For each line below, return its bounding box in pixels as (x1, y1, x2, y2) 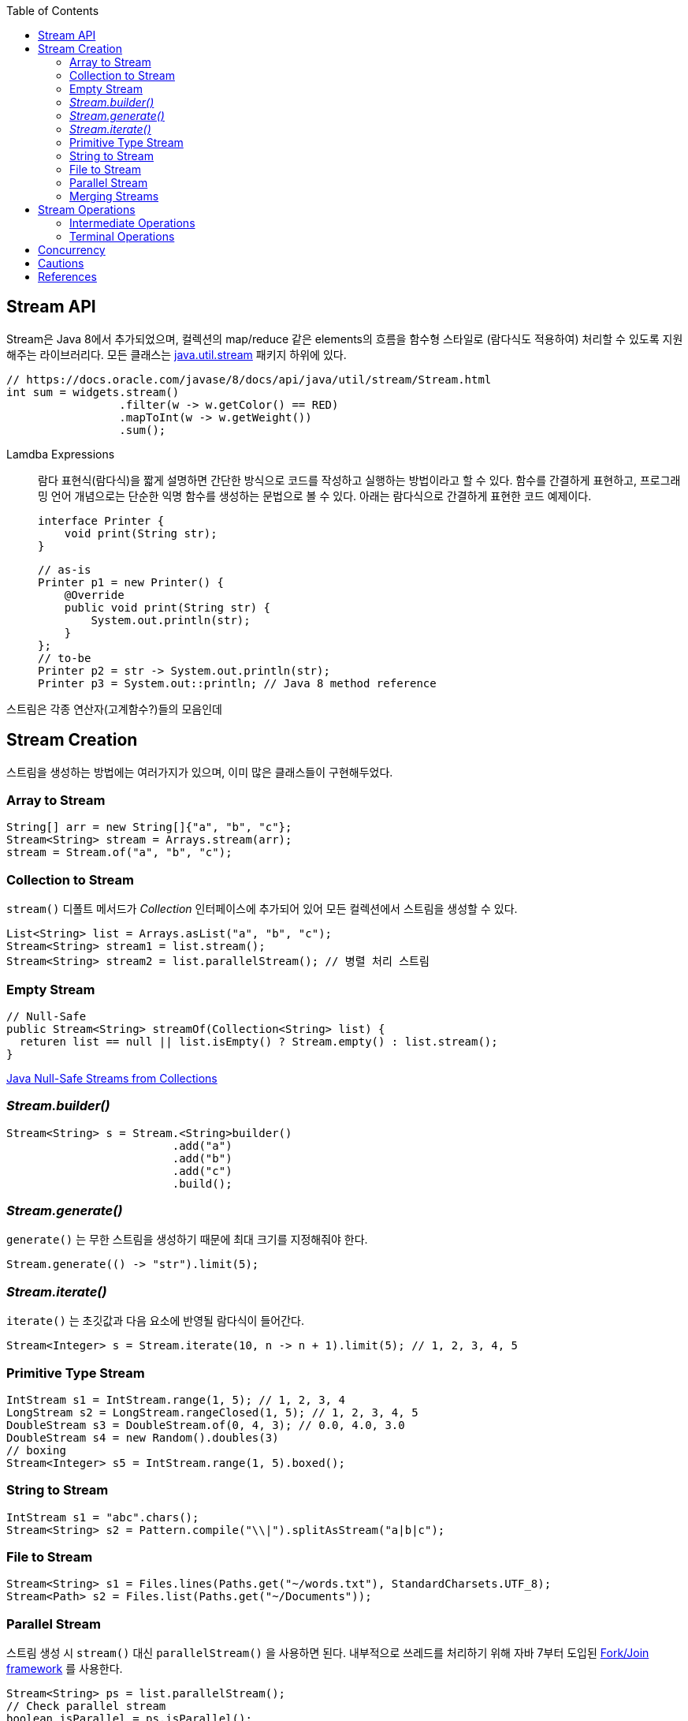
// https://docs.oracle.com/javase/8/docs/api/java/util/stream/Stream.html (6, 372, 492, 386)
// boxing (6, 1443, 66, 1457)
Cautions (38, 256, 84, 270)
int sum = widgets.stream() (6, 385, 180, 398)
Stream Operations (38, 203, 136, 216)
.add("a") (172, 1139, 232, 1152)
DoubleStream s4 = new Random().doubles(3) (6, 1431, 279, 1444)
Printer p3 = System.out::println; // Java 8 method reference (38, 676, 437, 690)
